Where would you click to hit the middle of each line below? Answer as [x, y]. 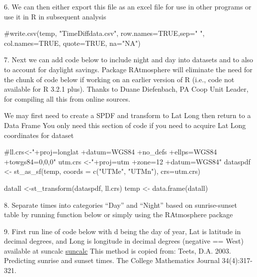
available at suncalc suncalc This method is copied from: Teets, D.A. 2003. [118, 250]
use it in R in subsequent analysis [55, 16]
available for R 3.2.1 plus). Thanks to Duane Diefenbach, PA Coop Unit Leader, [126, 89]
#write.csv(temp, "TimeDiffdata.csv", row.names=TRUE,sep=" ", [104, 33]
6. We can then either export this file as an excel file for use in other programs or [128, 6]
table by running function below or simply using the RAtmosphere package [119, 214]
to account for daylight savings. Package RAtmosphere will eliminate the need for [128, 69]
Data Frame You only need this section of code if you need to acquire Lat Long [125, 125]
